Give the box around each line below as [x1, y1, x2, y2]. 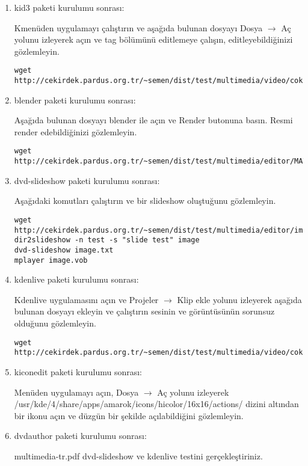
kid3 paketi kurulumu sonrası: [14, 1, 125, 13]
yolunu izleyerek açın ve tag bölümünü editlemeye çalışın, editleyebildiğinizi [14, 33, 293, 46]
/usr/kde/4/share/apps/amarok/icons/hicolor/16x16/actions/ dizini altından [14, 397, 299, 410]
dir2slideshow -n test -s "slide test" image [14, 236, 200, 245]
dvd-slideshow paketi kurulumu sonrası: [14, 174, 160, 186]
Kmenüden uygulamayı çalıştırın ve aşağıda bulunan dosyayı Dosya [14, 21, 263, 34]
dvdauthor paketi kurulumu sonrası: [14, 429, 147, 442]
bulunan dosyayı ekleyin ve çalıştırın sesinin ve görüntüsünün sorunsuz [14, 305, 275, 317]
